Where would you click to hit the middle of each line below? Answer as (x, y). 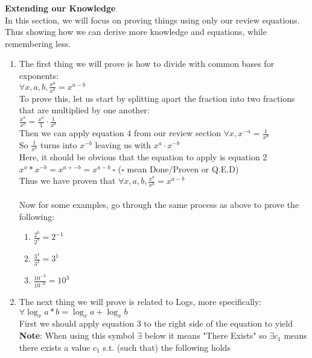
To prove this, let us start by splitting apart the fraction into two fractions (157, 98)
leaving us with (123, 144)
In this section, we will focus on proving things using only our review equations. (152, 20)
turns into (59, 144)
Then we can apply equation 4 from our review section (120, 133)
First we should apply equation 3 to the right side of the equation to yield (156, 323)
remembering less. (38, 43)
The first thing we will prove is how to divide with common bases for (147, 64)
